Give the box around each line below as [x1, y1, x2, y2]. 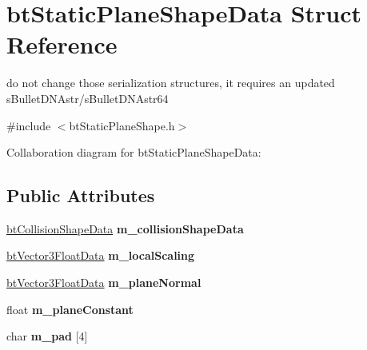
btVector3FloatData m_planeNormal [6, 274, 201, 291]
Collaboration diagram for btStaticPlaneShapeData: [6, 144, 261, 161]
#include [6, 117, 51, 133]
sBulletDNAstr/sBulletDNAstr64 [6, 89, 169, 106]
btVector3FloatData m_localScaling [6, 247, 195, 264]
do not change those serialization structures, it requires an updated [6, 74, 335, 91]
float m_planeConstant [6, 300, 134, 317]
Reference [6, 28, 118, 61]
